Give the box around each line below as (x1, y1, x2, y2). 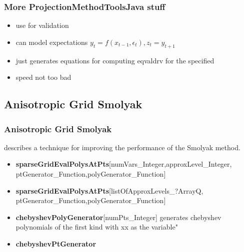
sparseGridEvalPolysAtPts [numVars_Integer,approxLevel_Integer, (15, 159, 232, 169)
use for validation (15, 20, 69, 30)
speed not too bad (15, 72, 71, 82)
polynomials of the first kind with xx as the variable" (15, 222, 178, 232)
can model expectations (15, 36, 88, 47)
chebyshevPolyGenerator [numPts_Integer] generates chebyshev (15, 212, 221, 222)
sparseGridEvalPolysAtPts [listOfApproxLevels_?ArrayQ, (15, 185, 203, 196)
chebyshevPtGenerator (15, 238, 96, 249)
